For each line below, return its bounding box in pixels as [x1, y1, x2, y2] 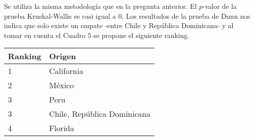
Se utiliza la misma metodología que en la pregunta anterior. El [4, 1, 197, 11]
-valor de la [203, 1, 237, 11]
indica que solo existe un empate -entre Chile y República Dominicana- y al [4, 20, 234, 31]
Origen [49, 50, 76, 62]
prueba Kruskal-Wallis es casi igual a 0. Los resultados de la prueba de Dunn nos [4, 10, 251, 21]
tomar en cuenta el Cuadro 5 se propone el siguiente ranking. [4, 30, 190, 40]
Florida [49, 122, 74, 134]
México [49, 79, 74, 91]
